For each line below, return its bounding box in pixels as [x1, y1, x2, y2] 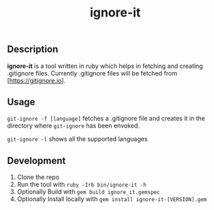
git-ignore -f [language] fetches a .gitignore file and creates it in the [7, 115, 206, 123]
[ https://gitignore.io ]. [7, 76, 66, 84]
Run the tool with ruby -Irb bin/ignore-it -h [16, 180, 147, 189]
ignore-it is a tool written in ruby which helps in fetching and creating [7, 62, 204, 70]
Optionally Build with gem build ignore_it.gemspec [16, 187, 160, 196]
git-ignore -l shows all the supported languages [7, 135, 148, 143]
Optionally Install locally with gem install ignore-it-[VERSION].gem [16, 195, 207, 203]
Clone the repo [16, 173, 60, 181]
